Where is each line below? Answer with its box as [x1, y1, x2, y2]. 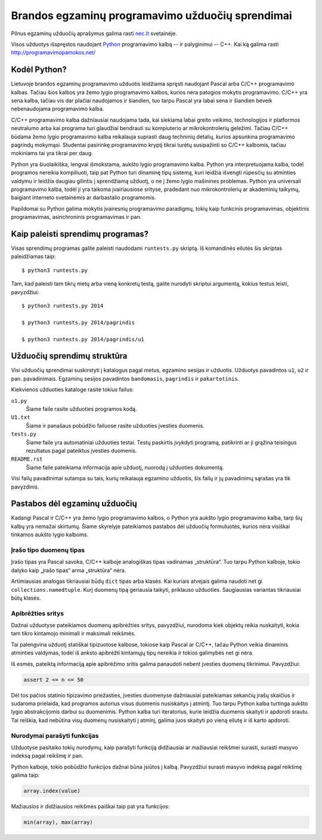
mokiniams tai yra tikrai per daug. [11, 150, 94, 157]
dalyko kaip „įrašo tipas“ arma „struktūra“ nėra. [11, 567, 126, 574]
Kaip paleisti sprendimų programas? [11, 228, 149, 239]
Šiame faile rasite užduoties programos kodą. [26, 405, 137, 412]
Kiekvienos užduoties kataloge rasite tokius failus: [11, 386, 134, 393]
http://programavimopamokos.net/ [11, 49, 96, 56]
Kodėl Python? [11, 64, 67, 75]
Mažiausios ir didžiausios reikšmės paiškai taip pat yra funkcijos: [11, 803, 170, 810]
